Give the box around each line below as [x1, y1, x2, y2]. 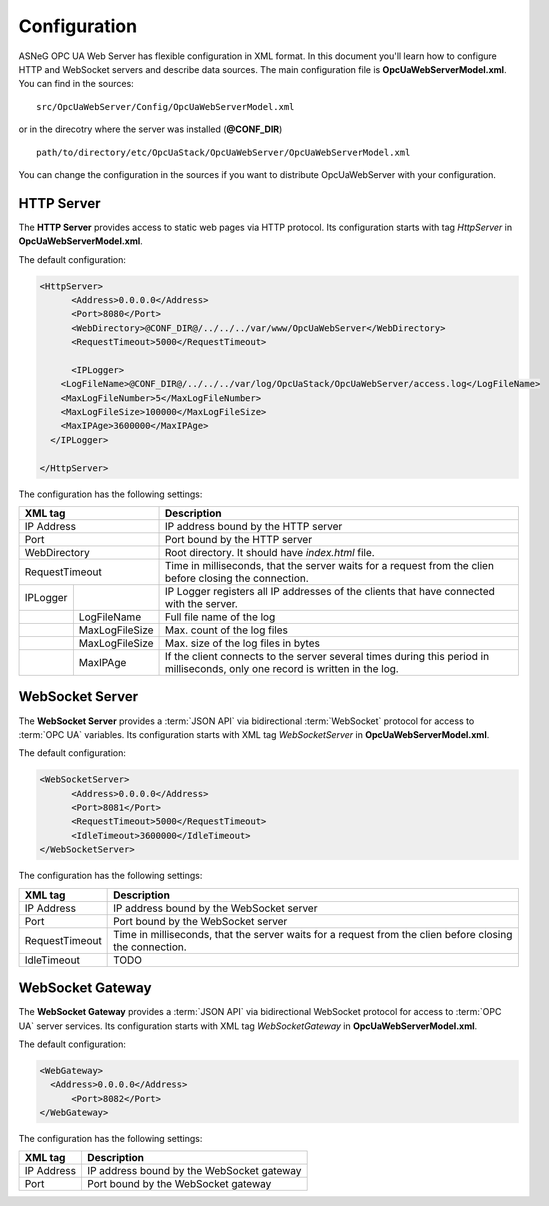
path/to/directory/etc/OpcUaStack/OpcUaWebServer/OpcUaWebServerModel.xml [36, 146, 411, 158]
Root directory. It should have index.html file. [165, 546, 375, 560]
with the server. [165, 597, 239, 611]
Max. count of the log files [165, 623, 289, 637]
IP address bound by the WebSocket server [113, 901, 318, 915]
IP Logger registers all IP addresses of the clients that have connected [165, 585, 495, 599]
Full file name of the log [165, 610, 276, 624]
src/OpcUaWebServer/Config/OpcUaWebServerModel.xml [36, 101, 295, 112]
